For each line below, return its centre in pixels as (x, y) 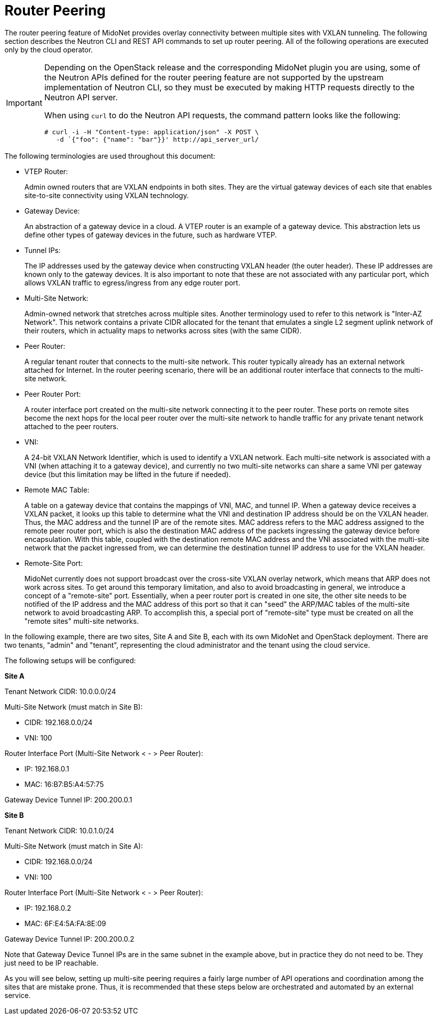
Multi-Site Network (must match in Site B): (74, 707)
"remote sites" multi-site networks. (82, 621)
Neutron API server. (81, 97)
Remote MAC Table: (57, 490)
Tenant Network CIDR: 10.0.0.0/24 (60, 691)
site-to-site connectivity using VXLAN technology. (107, 195)
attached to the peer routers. (72, 426)
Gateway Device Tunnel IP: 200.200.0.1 (69, 799)
